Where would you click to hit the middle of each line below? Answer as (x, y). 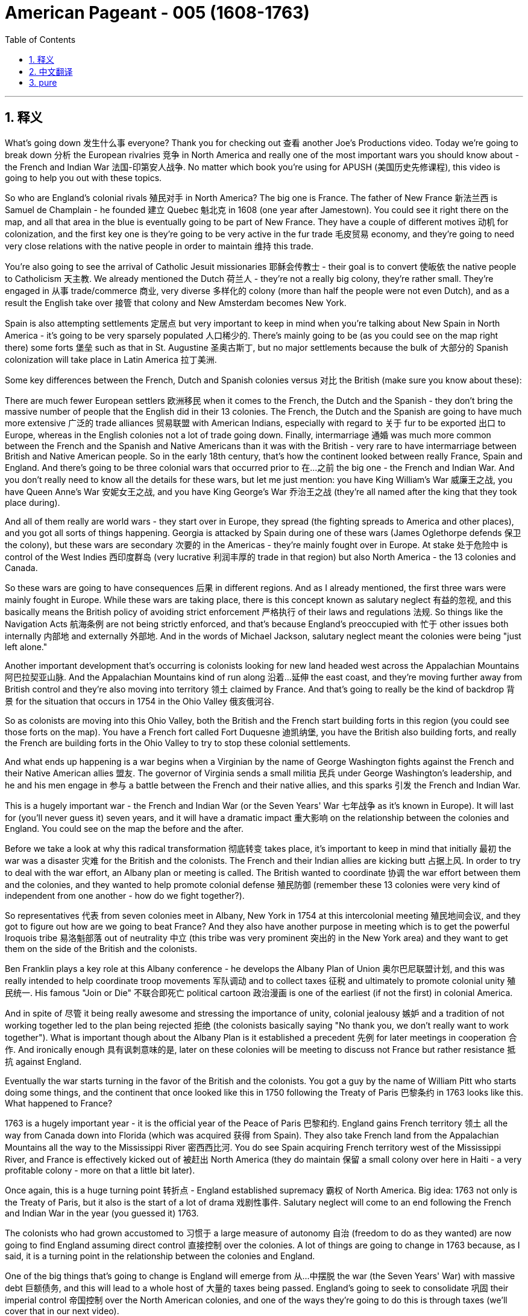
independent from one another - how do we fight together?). (125, 895)
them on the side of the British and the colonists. (101, 948)
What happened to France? (59, 1103)
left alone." (26, 647)
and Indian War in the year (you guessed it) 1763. (102, 1213)
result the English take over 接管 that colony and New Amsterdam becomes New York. (176, 302)
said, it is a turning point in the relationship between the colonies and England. (160, 1256)
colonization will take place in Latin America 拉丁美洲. (111, 359)
